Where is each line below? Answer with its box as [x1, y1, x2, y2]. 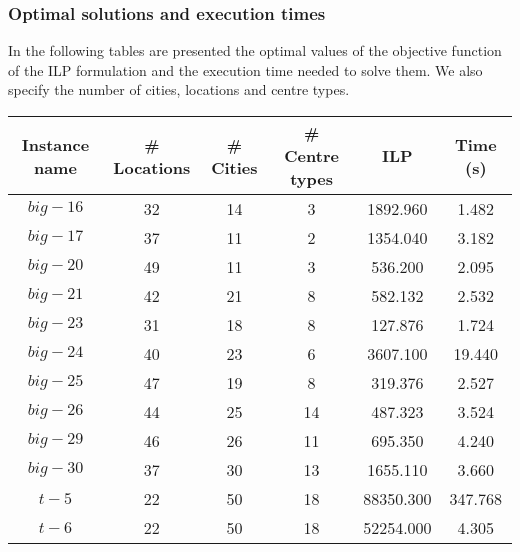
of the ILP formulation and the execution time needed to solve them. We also [8, 59, 483, 80]
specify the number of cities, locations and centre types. [8, 79, 350, 100]
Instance [21, 132, 90, 156]
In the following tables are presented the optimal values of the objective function [8, 40, 502, 61]
